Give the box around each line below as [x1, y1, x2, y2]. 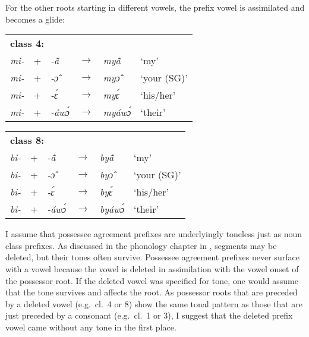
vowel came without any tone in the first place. [5, 320, 176, 333]
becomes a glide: [5, 12, 65, 25]
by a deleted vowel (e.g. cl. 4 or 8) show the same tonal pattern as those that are [5, 297, 303, 310]
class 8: [10, 133, 45, 147]
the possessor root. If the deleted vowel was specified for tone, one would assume [5, 274, 298, 286]
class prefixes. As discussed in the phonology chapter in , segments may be [5, 239, 277, 251]
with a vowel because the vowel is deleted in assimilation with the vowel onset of [5, 262, 299, 275]
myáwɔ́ [103, 105, 131, 119]
